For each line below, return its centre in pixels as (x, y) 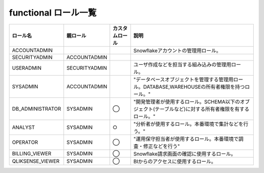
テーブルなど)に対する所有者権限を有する (202, 109)
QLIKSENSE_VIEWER (36, 161)
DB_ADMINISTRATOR (36, 109)
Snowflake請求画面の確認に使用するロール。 (185, 154)
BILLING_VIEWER (32, 154)
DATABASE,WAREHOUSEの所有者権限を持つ (194, 87)
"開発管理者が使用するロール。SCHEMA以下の (187, 101)
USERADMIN (27, 68)
